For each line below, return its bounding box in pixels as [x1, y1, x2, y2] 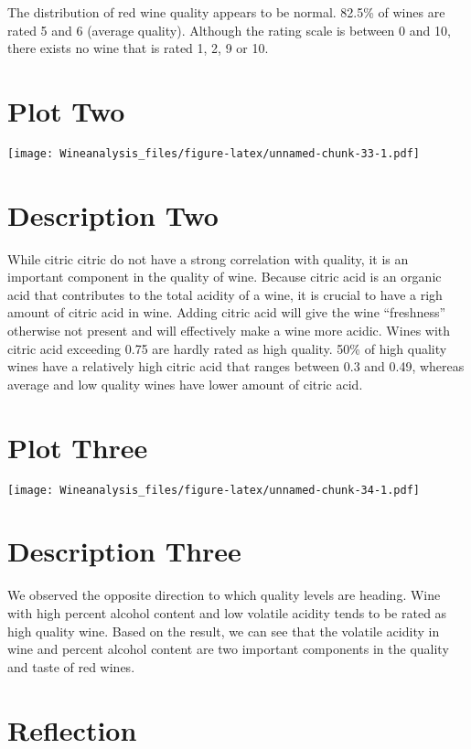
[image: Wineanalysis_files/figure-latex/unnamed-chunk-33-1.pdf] [7, 146, 421, 160]
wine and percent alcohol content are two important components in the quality [7, 639, 449, 658]
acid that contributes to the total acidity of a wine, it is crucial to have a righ [7, 284, 443, 304]
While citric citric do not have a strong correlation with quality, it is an [7, 249, 409, 268]
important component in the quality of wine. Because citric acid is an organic [7, 267, 442, 286]
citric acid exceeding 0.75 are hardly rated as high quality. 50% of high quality [7, 338, 447, 358]
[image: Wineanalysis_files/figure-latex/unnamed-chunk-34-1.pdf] [7, 483, 421, 497]
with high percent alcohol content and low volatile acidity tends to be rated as [7, 603, 447, 622]
